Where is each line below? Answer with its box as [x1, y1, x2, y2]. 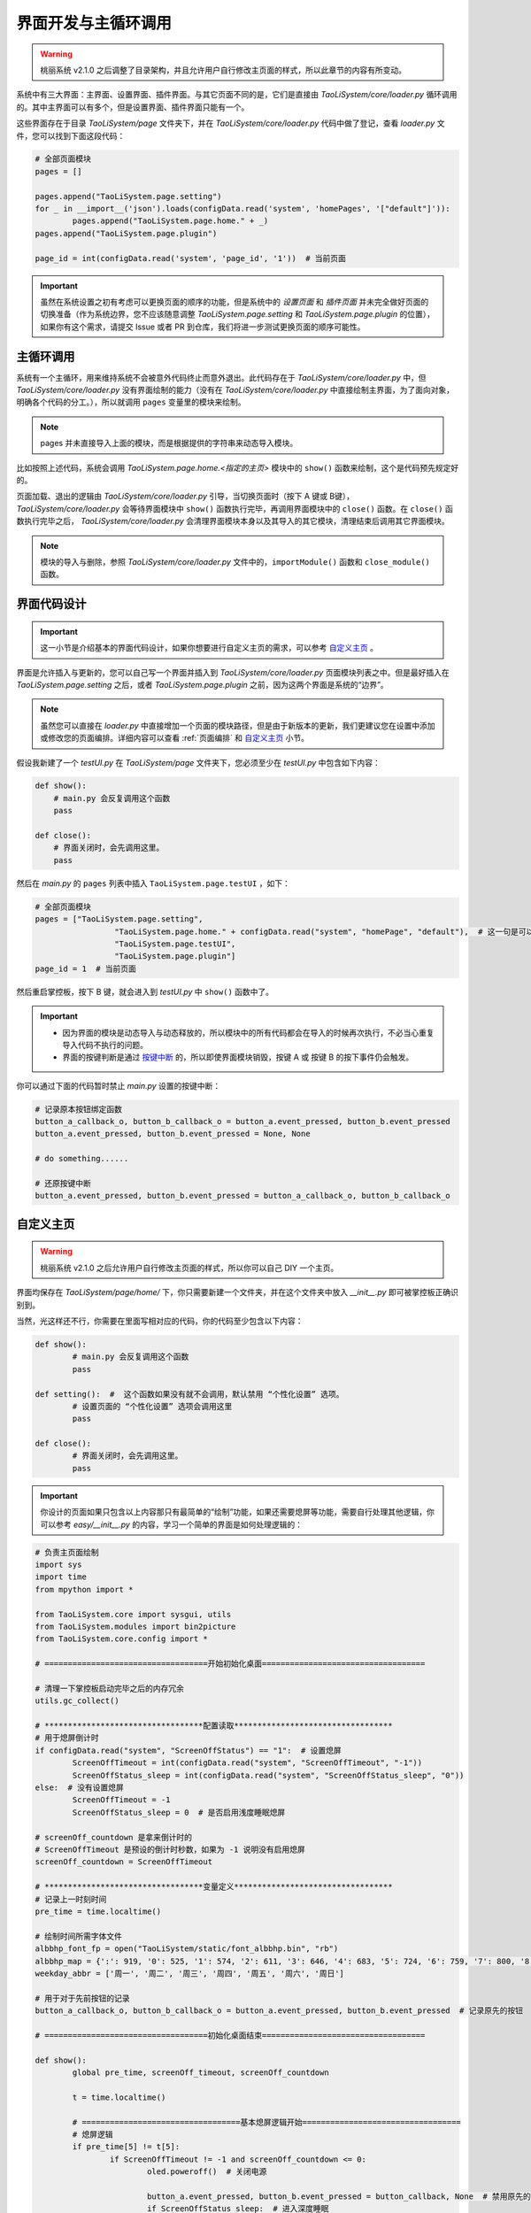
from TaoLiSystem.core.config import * [35, 1634, 208, 1644]
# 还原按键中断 [35, 1178, 92, 1189]
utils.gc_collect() [35, 1696, 119, 1706]
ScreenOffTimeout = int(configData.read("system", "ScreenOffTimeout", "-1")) [72, 1758, 423, 1768]
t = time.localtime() [72, 2092, 166, 2102]
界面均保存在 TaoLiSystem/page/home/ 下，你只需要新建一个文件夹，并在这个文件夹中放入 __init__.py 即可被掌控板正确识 [16, 1287, 459, 1298]
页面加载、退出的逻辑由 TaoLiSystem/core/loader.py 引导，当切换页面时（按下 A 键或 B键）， [16, 491, 355, 502]
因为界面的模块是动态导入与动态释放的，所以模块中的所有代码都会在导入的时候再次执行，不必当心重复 [62, 1027, 435, 1037]
